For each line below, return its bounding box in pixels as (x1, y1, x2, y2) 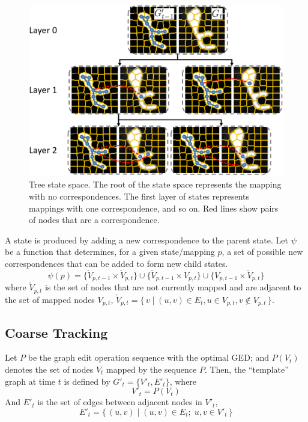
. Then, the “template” (204, 363, 289, 375)
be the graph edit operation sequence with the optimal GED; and (28, 351, 269, 364)
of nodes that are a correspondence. (29, 213, 160, 226)
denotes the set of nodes (5, 363, 94, 375)
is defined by (64, 375, 110, 387)
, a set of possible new (222, 245, 303, 258)
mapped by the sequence (106, 363, 197, 375)
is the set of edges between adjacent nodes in (37, 396, 202, 408)
